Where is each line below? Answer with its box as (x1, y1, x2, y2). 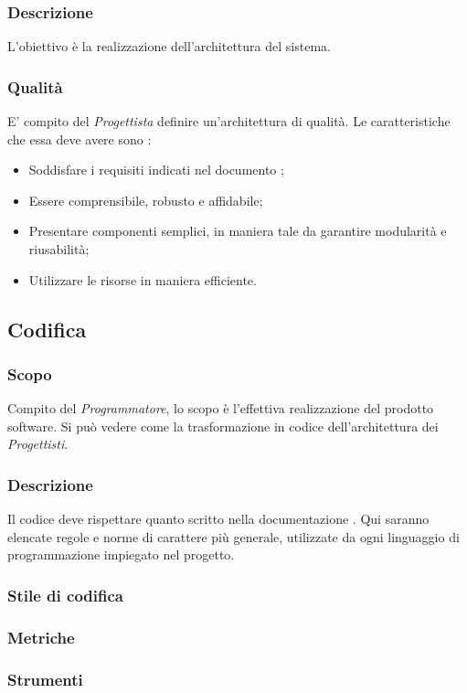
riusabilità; (28, 240, 90, 258)
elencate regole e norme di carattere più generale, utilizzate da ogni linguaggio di (7, 527, 460, 546)
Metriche (7, 625, 75, 648)
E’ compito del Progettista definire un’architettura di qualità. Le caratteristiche (7, 112, 451, 131)
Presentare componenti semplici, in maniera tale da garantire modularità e (28, 221, 447, 240)
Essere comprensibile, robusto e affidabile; (28, 190, 263, 209)
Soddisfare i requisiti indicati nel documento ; (28, 160, 284, 179)
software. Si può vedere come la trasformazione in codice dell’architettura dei (7, 416, 439, 435)
